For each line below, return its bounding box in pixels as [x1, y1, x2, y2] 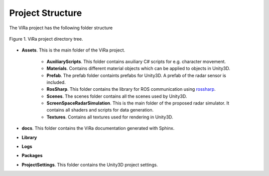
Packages [21, 153, 43, 159]
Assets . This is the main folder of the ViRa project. [21, 47, 126, 53]
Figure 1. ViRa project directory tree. [9, 36, 83, 42]
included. [46, 79, 66, 85]
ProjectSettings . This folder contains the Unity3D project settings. [21, 162, 158, 168]
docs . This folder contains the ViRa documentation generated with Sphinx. [21, 125, 175, 131]
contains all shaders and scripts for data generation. [46, 107, 154, 113]
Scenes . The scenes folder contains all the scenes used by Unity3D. [46, 93, 187, 99]
